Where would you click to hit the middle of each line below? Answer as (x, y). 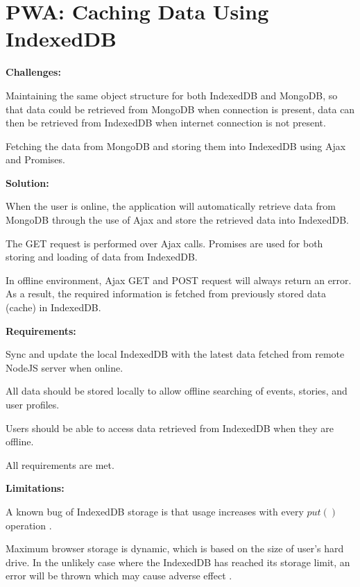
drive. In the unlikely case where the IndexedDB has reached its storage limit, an (178, 562)
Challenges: (33, 72)
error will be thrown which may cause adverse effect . (119, 576)
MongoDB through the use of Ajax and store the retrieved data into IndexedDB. (177, 220)
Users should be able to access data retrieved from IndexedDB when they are (170, 428)
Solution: (27, 182)
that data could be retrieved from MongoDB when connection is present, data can (180, 109)
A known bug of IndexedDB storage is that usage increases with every (155, 511)
